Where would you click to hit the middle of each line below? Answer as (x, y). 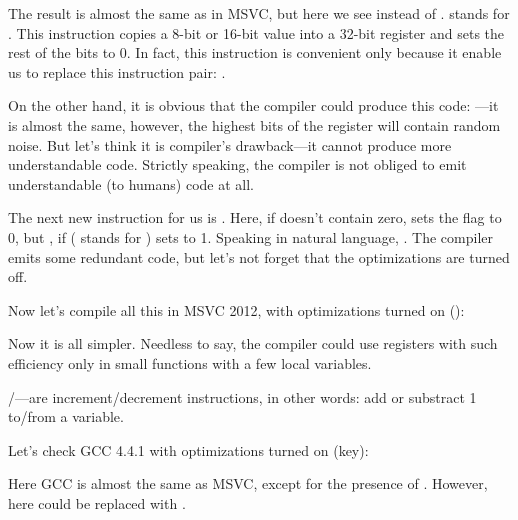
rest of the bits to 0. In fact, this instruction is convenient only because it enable (255, 52)
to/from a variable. (66, 416)
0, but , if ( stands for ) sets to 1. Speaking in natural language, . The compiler (251, 236)
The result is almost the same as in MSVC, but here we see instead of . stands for (259, 13)
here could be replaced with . (97, 502)
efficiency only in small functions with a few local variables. (190, 362)
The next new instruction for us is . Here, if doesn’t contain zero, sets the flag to (255, 217)
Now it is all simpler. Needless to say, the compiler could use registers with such (253, 343)
